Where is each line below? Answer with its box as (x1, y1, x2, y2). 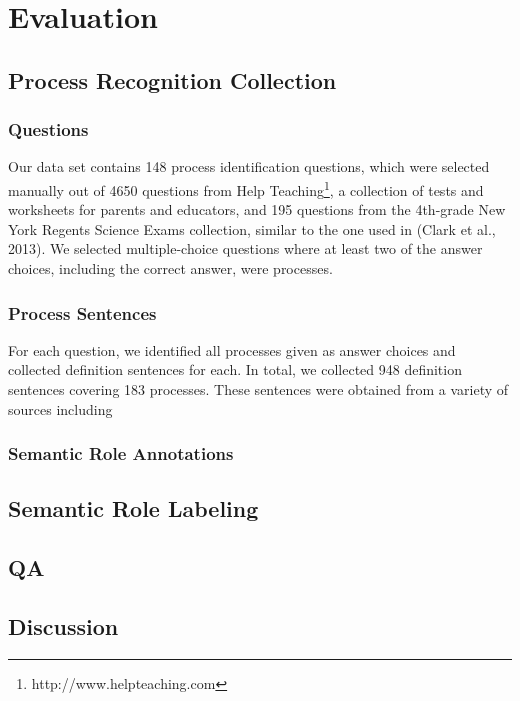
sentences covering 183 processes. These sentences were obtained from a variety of (8, 379, 509, 399)
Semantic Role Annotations (8, 441, 234, 466)
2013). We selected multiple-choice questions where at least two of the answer (8, 238, 483, 259)
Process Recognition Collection (8, 64, 337, 95)
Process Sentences (8, 300, 157, 325)
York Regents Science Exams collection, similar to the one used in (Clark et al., (8, 218, 496, 239)
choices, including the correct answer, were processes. (8, 258, 333, 278)
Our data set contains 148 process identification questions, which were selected (8, 156, 490, 177)
